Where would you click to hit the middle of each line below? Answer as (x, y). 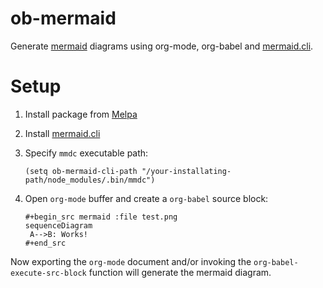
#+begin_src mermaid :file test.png (101, 217)
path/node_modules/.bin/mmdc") (90, 180)
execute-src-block (48, 273)
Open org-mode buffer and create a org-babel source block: (146, 198)
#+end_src (45, 243)
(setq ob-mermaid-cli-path (81, 171)
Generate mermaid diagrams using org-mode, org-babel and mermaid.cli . (162, 46)
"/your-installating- (186, 171)
